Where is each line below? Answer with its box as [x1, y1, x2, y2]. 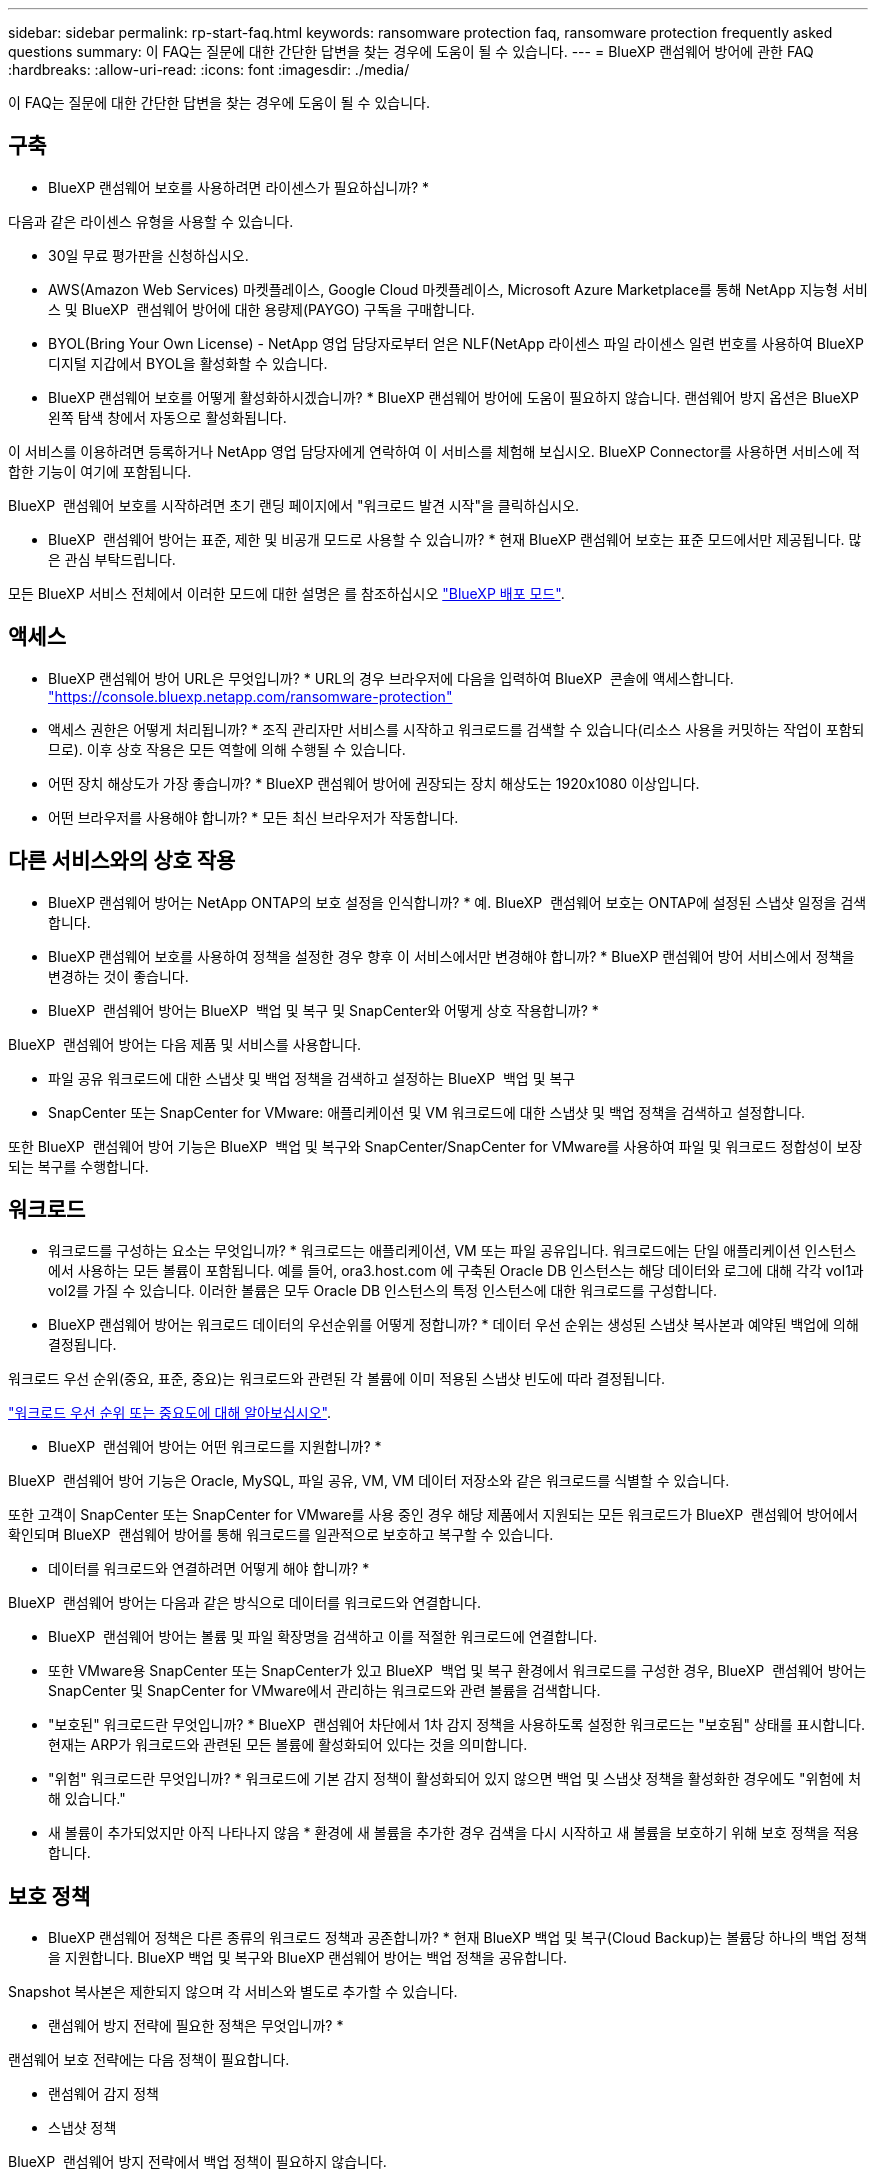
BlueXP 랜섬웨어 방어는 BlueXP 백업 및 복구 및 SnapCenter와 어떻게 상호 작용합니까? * [48, 1001, 599, 1019]
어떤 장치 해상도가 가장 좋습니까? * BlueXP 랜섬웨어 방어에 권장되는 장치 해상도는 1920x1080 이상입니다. [48, 774, 700, 792]
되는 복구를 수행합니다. [8, 1157, 149, 1175]
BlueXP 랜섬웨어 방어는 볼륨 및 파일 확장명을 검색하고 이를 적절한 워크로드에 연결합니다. [48, 1628, 598, 1646]
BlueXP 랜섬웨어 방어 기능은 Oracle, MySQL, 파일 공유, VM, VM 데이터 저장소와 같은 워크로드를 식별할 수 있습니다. [8, 1472, 730, 1490]
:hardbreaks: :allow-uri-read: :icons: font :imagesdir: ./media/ [8, 61, 410, 78]
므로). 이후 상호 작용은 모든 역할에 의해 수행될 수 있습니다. [48, 740, 406, 758]
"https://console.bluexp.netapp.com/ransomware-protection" [48, 687, 453, 705]
